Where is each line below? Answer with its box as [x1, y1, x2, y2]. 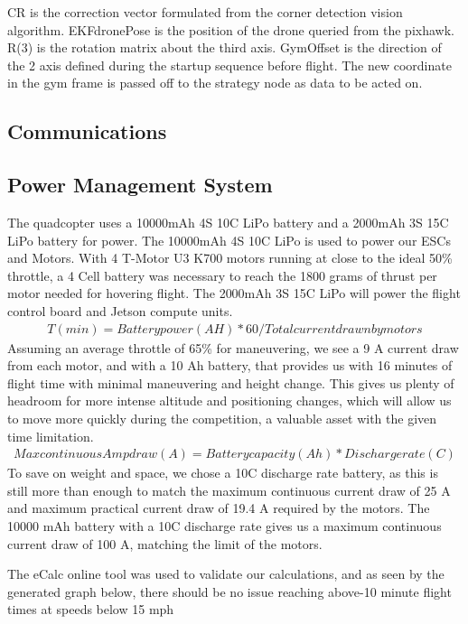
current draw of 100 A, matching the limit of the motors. [7, 534, 323, 553]
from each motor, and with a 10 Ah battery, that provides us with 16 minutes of [7, 356, 453, 375]
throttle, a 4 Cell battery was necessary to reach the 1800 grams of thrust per [7, 265, 437, 284]
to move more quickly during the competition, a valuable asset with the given [7, 408, 437, 427]
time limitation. [7, 426, 94, 445]
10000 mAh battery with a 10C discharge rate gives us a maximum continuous [7, 516, 442, 535]
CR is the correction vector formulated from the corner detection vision [7, 3, 403, 21]
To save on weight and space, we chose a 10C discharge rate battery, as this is [7, 463, 438, 482]
